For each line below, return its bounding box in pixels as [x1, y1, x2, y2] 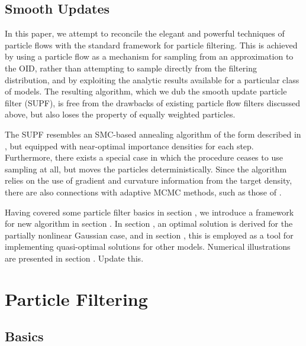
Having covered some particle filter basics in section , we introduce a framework [5, 205, 294, 218]
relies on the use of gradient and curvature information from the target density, [5, 174, 292, 187]
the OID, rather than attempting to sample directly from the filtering [5, 61, 257, 74]
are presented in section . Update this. [5, 252, 144, 264]
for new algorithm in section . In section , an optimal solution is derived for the [5, 217, 293, 230]
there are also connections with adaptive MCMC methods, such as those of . [5, 185, 282, 198]
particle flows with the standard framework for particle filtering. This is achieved [5, 38, 298, 51]
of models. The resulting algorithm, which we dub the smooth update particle [5, 85, 287, 97]
